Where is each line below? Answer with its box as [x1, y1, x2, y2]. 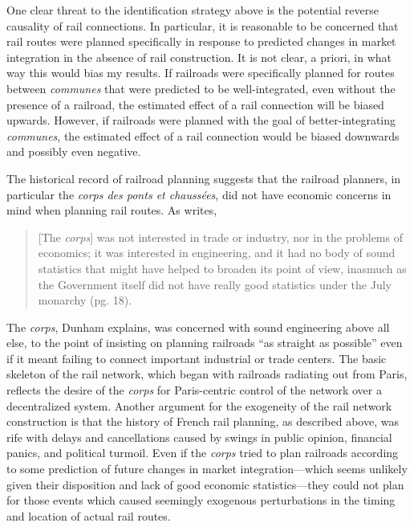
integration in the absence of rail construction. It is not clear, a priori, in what [6, 48, 392, 65]
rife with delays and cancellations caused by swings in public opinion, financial [6, 428, 392, 445]
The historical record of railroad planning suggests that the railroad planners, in [6, 170, 401, 186]
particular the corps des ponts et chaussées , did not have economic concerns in [6, 186, 392, 202]
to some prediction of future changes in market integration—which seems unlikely [6, 460, 408, 477]
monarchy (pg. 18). [38, 292, 132, 308]
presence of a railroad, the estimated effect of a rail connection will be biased [6, 96, 384, 112]
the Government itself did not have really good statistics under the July [38, 276, 392, 292]
